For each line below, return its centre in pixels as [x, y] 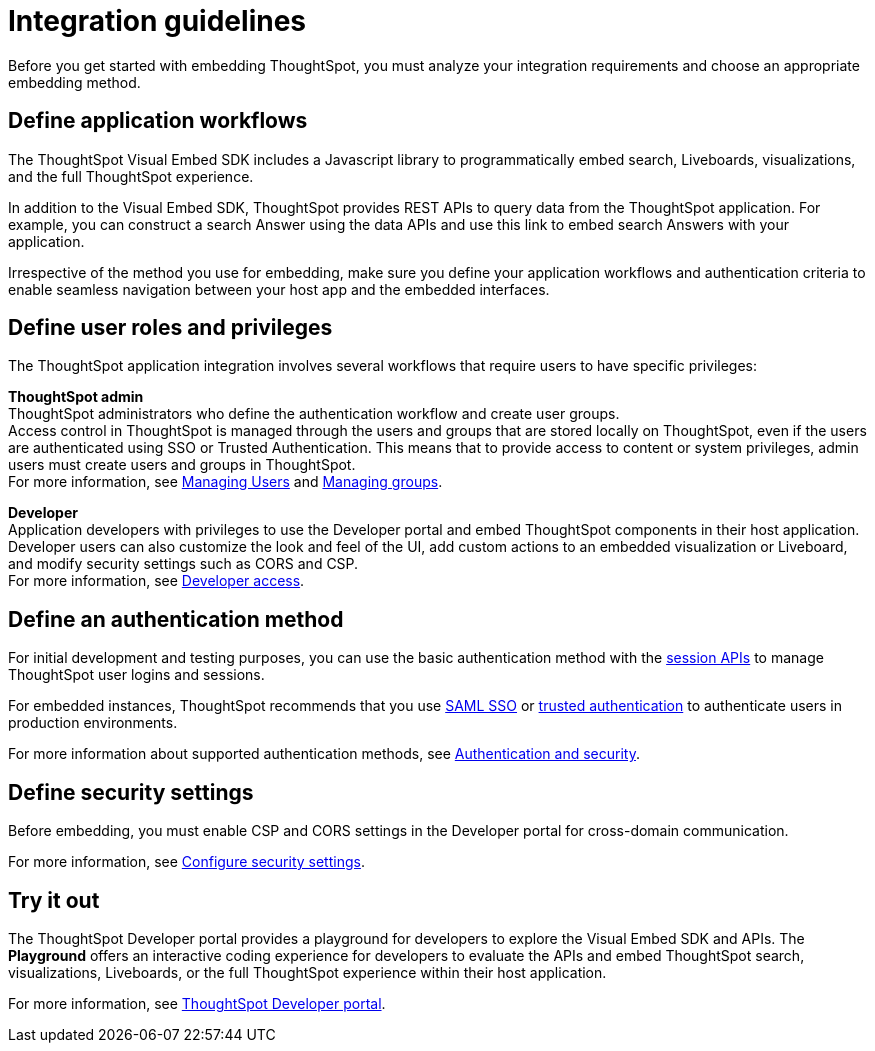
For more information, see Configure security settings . [186, 862]
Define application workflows [158, 121]
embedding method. [74, 82]
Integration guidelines [157, 21]
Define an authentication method [176, 619]
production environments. [93, 723]
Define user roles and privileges [170, 328]
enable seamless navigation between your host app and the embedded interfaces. [279, 289]
